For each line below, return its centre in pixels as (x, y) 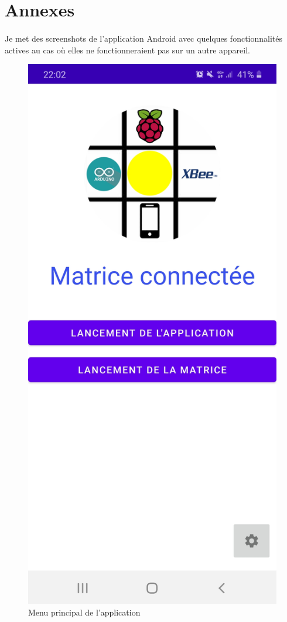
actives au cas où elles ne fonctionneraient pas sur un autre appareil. (127, 50)
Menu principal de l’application (84, 612)
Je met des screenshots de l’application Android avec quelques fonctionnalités (143, 38)
